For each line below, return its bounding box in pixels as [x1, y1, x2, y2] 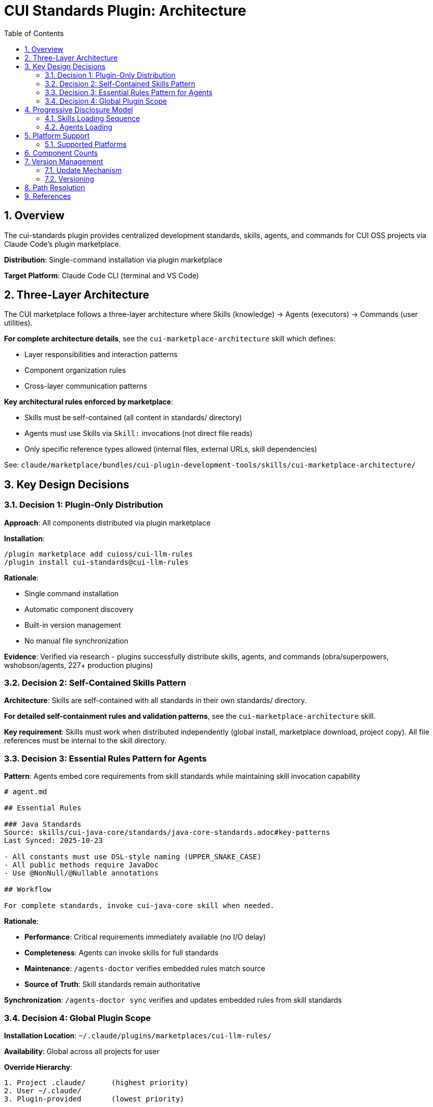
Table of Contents [4, 28, 64, 38]
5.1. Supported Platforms [45, 139, 127, 149]
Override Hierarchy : [4, 1062, 72, 1071]
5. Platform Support [24, 131, 90, 140]
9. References [24, 191, 71, 200]
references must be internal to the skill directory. [4, 736, 167, 745]
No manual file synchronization [24, 636, 128, 645]
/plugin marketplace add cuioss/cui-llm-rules [4, 549, 193, 558]
